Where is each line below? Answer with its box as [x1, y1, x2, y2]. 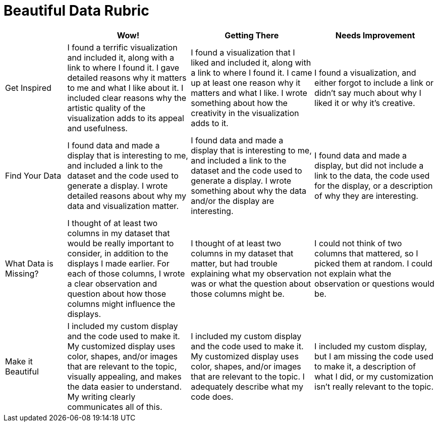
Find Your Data [5, 170, 62, 181]
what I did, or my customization [314, 371, 433, 382]
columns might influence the [67, 298, 176, 309]
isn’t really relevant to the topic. [314, 381, 434, 392]
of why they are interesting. [314, 190, 418, 201]
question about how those [67, 288, 167, 299]
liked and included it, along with [191, 57, 311, 68]
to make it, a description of [314, 361, 416, 371]
